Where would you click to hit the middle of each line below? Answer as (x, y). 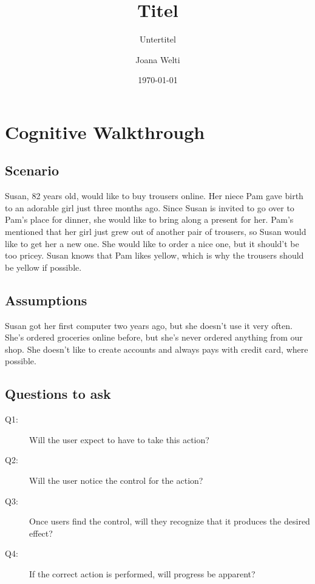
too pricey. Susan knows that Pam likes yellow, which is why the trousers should (154, 255)
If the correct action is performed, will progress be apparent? (142, 573)
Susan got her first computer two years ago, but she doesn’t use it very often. (149, 325)
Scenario (32, 170)
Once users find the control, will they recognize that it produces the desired (170, 521)
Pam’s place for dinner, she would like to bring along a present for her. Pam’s (149, 219)
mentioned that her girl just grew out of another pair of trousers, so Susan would (156, 232)
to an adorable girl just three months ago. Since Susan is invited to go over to (150, 207)
